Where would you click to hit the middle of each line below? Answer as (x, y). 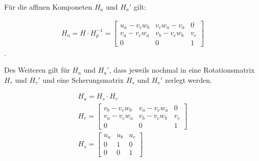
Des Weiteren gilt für (37, 70)
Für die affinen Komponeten (48, 7)
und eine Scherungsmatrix (83, 79)
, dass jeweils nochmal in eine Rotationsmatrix (182, 70)
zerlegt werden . (188, 79)
